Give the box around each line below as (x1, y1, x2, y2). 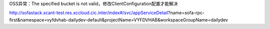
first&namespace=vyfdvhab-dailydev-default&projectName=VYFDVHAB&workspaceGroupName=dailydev (9, 16, 228, 22)
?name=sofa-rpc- (167, 10, 205, 16)
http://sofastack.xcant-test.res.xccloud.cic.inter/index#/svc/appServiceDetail (9, 10, 168, 16)
